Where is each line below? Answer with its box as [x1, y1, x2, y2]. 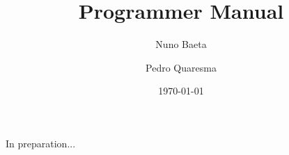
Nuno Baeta [155, 37, 207, 51]
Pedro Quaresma [146, 60, 217, 74]
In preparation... [6, 136, 76, 150]
